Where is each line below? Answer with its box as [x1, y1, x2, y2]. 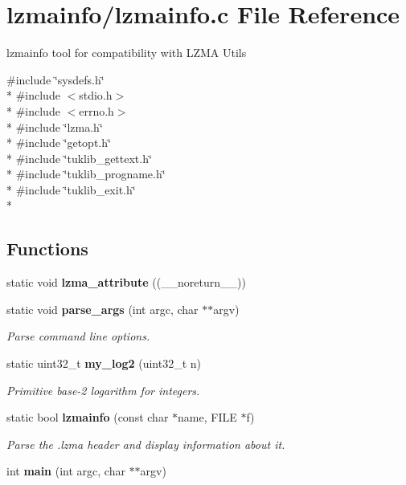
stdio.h [79, 87, 113, 104]
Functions [6, 236, 88, 261]
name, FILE [178, 409, 237, 426]
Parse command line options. [6, 328, 150, 344]
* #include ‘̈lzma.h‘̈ [6, 118, 103, 135]
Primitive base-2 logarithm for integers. [6, 381, 200, 398]
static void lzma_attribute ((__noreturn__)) [6, 274, 246, 291]
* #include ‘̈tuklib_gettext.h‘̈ [6, 149, 152, 166]
